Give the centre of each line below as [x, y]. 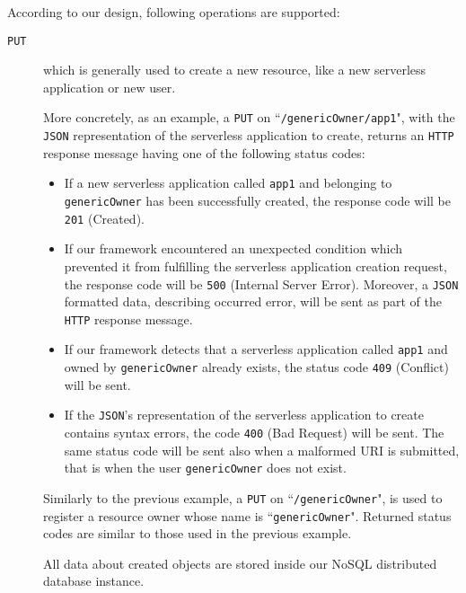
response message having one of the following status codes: [204, 152]
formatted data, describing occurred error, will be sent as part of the [253, 301]
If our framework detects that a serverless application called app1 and [256, 349]
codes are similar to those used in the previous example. [198, 533]
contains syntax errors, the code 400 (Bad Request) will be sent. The [254, 432]
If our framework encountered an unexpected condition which [233, 248]
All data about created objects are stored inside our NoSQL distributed [240, 563]
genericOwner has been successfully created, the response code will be [257, 200]
